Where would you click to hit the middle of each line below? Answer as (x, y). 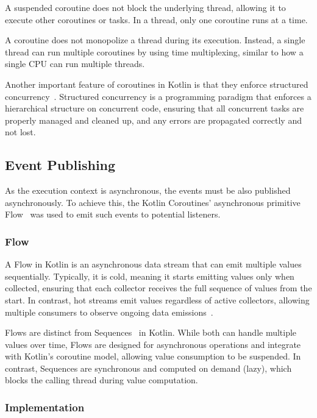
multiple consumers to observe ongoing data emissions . (109, 312)
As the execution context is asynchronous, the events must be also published (148, 190)
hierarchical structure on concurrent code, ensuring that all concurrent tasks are (155, 108)
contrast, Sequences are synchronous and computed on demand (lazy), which (148, 368)
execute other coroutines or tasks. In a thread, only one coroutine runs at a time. (156, 19)
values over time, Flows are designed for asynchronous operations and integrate (153, 344)
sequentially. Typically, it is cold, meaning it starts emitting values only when (150, 276)
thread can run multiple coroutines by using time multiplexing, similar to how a (154, 51)
